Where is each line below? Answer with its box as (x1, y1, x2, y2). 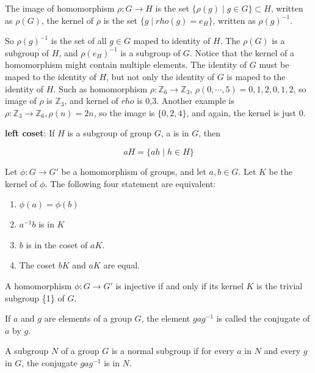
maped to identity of (133, 34, 211, 47)
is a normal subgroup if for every (111, 344, 234, 357)
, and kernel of (64, 94, 118, 107)
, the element (141, 312, 190, 325)
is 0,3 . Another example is (137, 94, 234, 107)
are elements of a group (44, 312, 132, 325)
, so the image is (93, 106, 155, 119)
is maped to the (226, 70, 286, 83)
